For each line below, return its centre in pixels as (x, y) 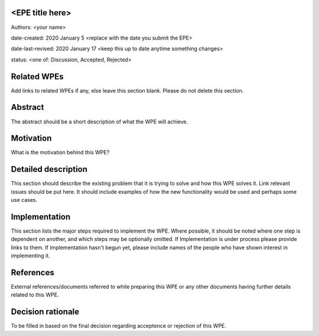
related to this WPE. (35, 295)
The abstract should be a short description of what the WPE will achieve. (100, 122)
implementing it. (30, 256)
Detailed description (49, 169)
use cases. (24, 200)
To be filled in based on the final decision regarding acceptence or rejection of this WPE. (119, 326)
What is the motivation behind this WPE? (60, 152)
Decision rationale (45, 312)
